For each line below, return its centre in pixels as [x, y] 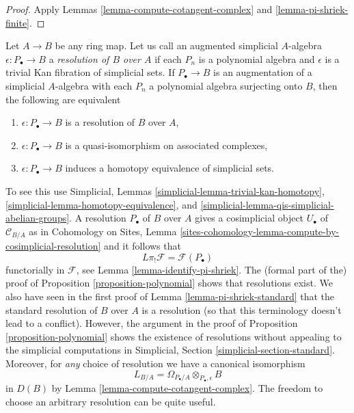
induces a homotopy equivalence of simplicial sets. [170, 168]
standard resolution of [52, 309]
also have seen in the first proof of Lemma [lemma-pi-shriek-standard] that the [170, 296]
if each [168, 58]
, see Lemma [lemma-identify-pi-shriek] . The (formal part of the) [212, 269]
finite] [18, 22]
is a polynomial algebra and [257, 58]
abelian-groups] [38, 218]
